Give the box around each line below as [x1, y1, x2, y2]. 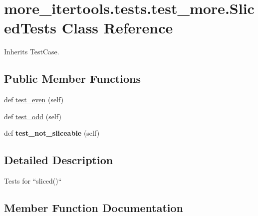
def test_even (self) [4, 94, 64, 105]
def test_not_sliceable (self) [4, 128, 100, 138]
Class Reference [61, 17, 173, 38]
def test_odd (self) [4, 111, 61, 121]
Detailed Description [4, 152, 113, 168]
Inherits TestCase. [4, 46, 59, 57]
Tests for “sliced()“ [4, 176, 62, 186]
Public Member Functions [4, 71, 141, 86]
